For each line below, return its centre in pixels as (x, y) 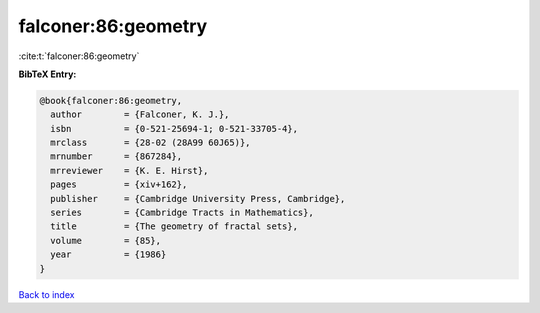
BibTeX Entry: (47, 74)
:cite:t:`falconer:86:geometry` (79, 56)
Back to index (46, 294)
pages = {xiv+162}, (119, 184)
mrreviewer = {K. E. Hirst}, (129, 170)
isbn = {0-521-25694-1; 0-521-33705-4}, (174, 128)
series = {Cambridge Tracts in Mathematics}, (182, 213)
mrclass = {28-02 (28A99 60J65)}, (150, 143)
